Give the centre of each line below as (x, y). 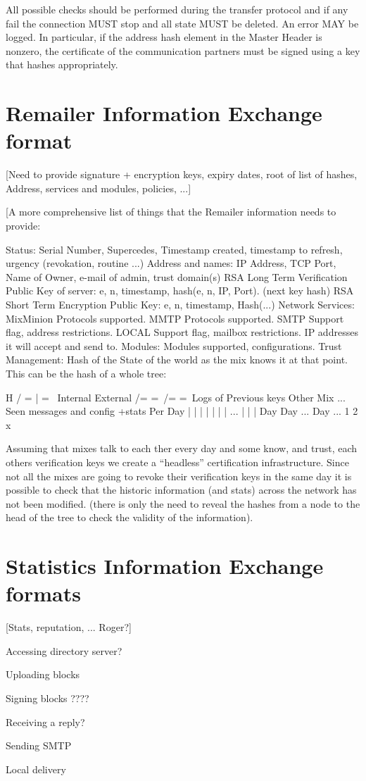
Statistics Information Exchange (165, 566)
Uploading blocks (43, 674)
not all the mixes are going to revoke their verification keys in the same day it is (179, 476)
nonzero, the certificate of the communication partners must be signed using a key (183, 50)
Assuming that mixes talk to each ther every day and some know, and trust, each (182, 448)
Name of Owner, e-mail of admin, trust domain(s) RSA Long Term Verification (177, 276)
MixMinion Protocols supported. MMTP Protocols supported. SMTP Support (175, 318)
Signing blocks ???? (48, 698)
